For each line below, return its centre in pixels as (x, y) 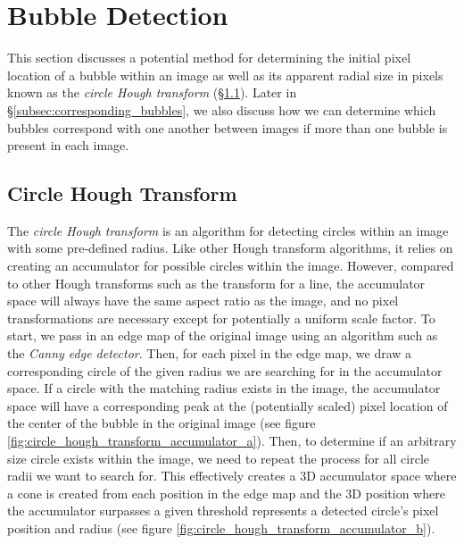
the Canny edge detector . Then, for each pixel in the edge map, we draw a (210, 353)
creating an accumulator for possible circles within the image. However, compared (231, 266)
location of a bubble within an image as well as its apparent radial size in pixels (225, 75)
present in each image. (68, 145)
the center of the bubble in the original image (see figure (162, 423)
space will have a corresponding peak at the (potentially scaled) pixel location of (228, 405)
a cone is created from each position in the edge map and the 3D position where (226, 493)
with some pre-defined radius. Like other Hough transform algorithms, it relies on (230, 248)
